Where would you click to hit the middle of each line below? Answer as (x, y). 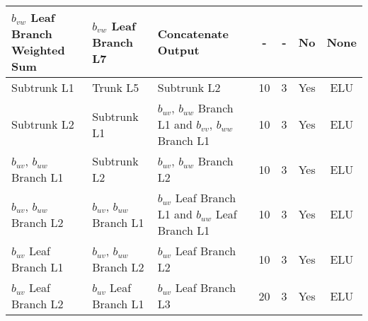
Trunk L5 (116, 87)
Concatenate (193, 34)
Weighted (38, 50)
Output (178, 50)
